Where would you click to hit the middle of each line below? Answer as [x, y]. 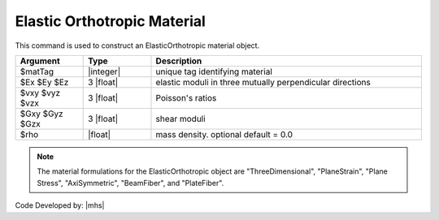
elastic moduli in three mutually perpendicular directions [263, 82]
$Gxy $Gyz [42, 114]
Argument [40, 61]
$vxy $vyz [40, 93]
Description [179, 61]
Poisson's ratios [186, 97]
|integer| [104, 71]
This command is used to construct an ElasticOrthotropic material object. [137, 45]
